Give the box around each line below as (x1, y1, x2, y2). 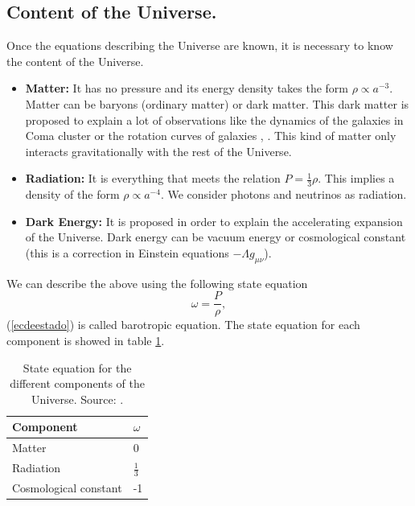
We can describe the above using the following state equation (6, 274, 308, 291)
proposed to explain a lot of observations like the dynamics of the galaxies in (25, 111, 404, 128)
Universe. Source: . (31, 390, 124, 407)
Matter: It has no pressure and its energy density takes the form (25, 80, 349, 97)
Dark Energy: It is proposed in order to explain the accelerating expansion (25, 212, 403, 229)
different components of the (10, 375, 146, 392)
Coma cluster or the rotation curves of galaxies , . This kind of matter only (25, 127, 397, 144)
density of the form (25, 186, 120, 203)
